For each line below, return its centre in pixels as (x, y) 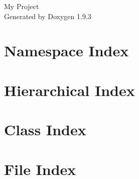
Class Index (45, 129)
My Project (22, 6)
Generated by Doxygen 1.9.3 (48, 16)
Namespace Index (66, 51)
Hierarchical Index (69, 90)
